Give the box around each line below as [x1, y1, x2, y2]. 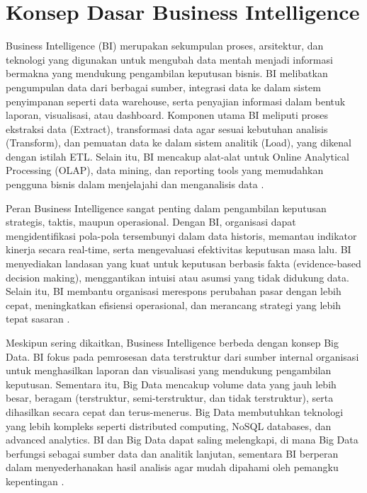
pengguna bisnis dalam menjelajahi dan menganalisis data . [6, 177, 264, 192]
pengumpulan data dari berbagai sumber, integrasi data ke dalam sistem [6, 79, 321, 94]
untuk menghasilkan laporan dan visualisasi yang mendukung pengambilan [6, 363, 332, 378]
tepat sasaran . [6, 311, 70, 326]
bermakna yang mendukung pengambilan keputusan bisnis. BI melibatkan [6, 66, 328, 81]
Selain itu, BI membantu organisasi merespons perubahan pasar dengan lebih [6, 284, 341, 298]
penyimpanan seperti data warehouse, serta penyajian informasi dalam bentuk [6, 93, 346, 108]
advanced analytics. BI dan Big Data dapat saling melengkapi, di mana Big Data [6, 432, 358, 447]
